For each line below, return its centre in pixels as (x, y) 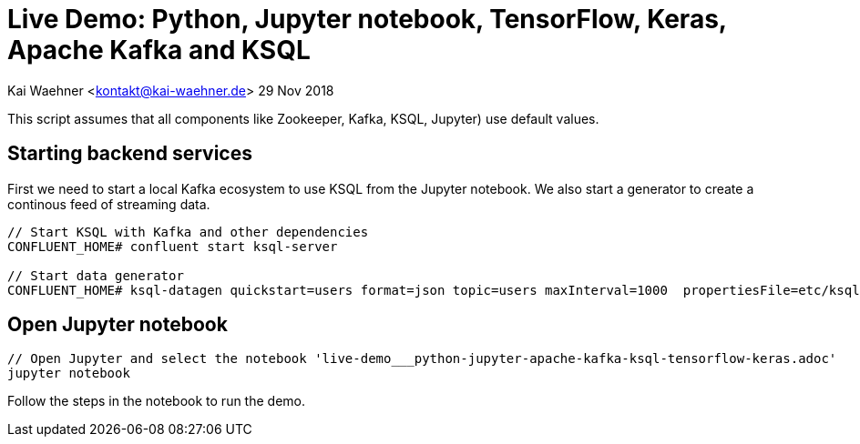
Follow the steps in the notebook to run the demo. (157, 401)
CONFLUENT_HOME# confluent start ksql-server (173, 246)
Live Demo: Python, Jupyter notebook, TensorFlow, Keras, (367, 19)
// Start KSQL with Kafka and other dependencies (188, 232)
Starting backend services (130, 154)
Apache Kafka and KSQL (159, 50)
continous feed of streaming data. (109, 204)
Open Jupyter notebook (118, 325)
